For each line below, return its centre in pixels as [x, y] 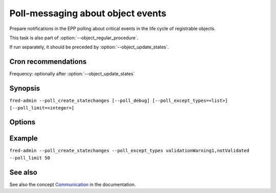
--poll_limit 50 [30, 158]
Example [24, 138]
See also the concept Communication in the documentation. [73, 184]
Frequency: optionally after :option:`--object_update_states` [72, 74]
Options [22, 122]
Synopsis [25, 88]
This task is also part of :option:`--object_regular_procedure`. [74, 38]
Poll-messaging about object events [88, 13]
